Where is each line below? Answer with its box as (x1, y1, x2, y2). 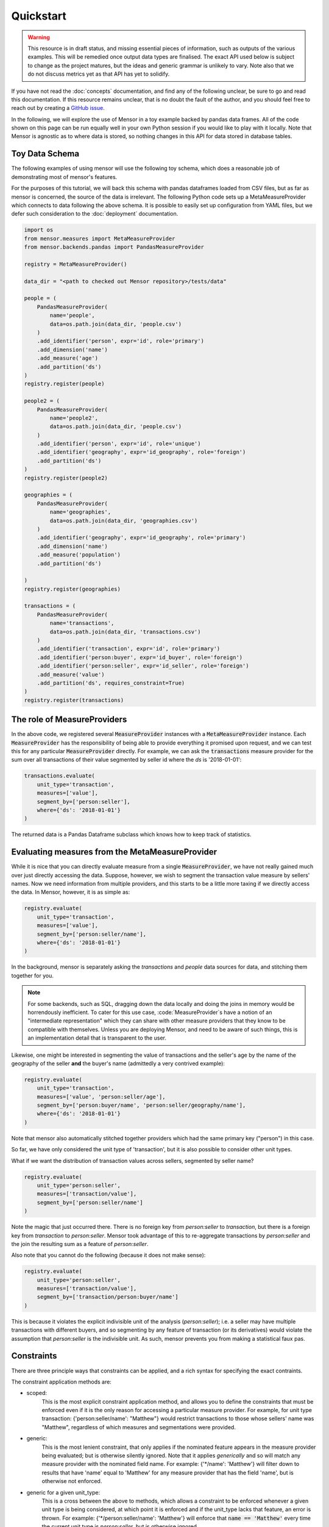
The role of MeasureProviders (11, 715, 127, 725)
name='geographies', (49, 509, 111, 516)
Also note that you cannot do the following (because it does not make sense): (11, 1252, 206, 1259)
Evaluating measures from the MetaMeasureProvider (11, 847, 218, 858)
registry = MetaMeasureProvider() (24, 260, 127, 268)
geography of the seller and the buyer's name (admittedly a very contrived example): (11, 1060, 225, 1067)
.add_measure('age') (37, 355, 99, 362)
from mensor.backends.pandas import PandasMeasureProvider (24, 244, 204, 250)
